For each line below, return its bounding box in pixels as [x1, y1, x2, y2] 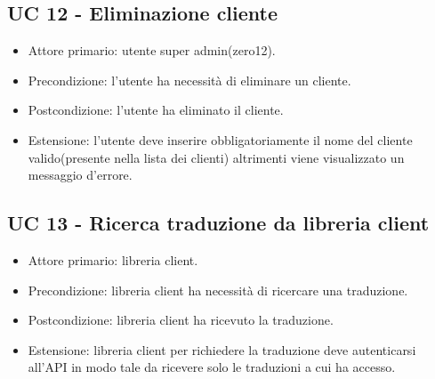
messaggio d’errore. [28, 165, 133, 184]
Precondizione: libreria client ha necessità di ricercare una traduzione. [28, 280, 408, 299]
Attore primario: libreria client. [28, 250, 198, 269]
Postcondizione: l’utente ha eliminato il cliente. [28, 101, 284, 119]
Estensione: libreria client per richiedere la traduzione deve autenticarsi [28, 340, 416, 359]
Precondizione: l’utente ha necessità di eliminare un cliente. [28, 70, 351, 89]
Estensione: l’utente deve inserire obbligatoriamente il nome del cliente [28, 130, 413, 149]
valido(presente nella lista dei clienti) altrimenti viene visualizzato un [28, 148, 405, 166]
